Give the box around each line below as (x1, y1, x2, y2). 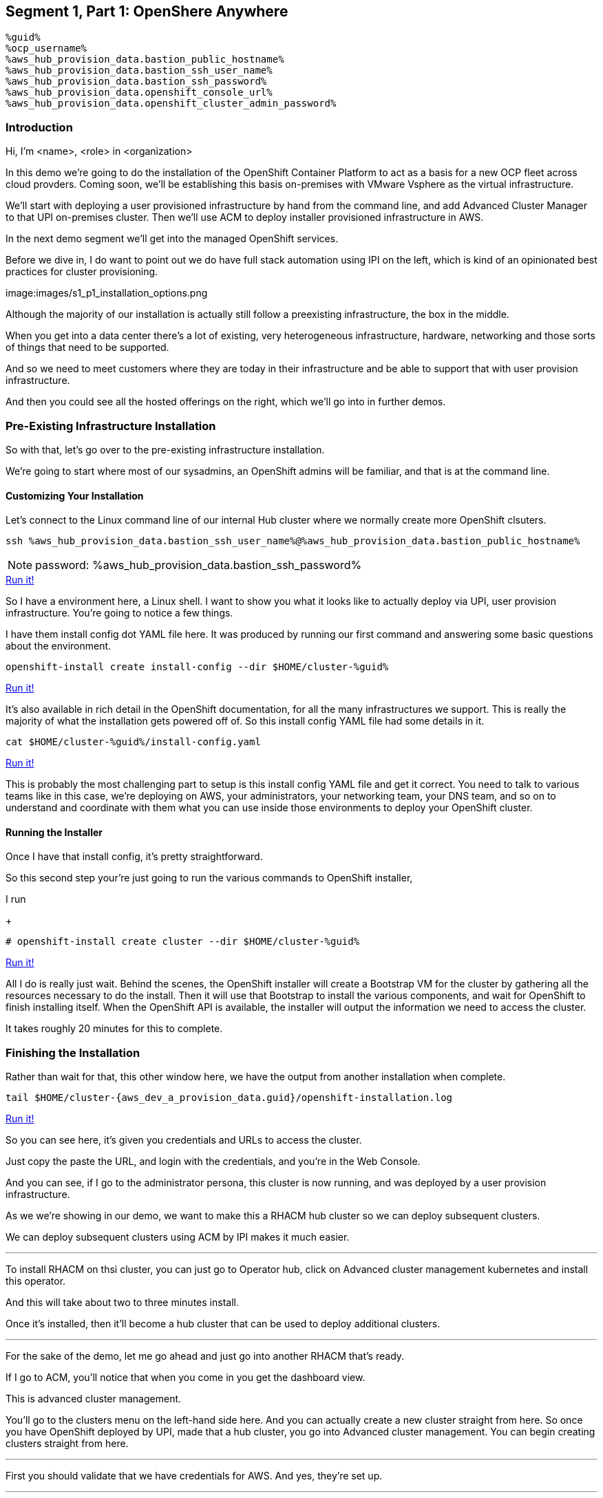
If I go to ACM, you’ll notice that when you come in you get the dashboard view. (6, 1371, 366, 1384)
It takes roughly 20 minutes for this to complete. (6, 1023, 223, 1035)
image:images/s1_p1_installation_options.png (6, 287, 208, 299)
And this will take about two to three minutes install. (6, 1296, 239, 1309)
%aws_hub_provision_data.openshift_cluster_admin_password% (6, 98, 337, 109)
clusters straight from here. (6, 1437, 129, 1450)
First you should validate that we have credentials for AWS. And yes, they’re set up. (6, 1470, 383, 1482)
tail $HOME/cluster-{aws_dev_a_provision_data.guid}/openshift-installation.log (6, 1092, 453, 1104)
